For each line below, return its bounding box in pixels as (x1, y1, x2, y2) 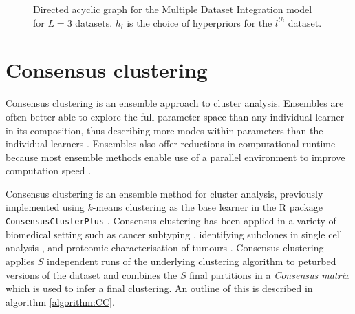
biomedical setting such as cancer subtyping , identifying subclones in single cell (6, 227, 343, 241)
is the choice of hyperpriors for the (127, 15, 272, 30)
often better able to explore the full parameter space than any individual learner (6, 109, 345, 123)
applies (6, 253, 35, 268)
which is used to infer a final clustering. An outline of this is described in (6, 281, 313, 295)
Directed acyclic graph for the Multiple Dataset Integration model (33, 2, 312, 16)
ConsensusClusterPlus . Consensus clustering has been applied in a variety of (6, 213, 336, 228)
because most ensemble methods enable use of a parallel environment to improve (6, 149, 345, 164)
